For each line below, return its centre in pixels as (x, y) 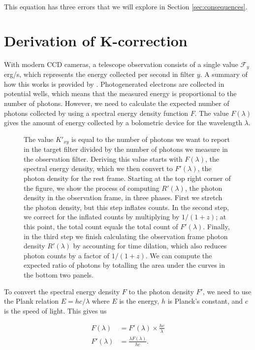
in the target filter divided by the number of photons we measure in (126, 149)
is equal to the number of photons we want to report (151, 139)
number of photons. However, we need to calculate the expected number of (117, 103)
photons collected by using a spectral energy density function (96, 113)
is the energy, (139, 301)
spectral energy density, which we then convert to (98, 168)
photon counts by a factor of (66, 255)
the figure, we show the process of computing (92, 188)
